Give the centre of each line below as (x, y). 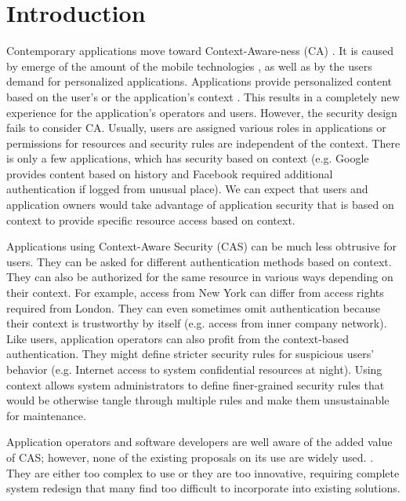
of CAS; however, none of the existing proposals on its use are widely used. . (190, 457)
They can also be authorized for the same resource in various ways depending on (200, 277)
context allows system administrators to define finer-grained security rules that (196, 384)
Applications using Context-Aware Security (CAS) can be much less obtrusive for (201, 246)
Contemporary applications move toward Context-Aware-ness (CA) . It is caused (200, 51)
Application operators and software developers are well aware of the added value (199, 442)
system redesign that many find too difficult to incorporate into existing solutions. (203, 488)
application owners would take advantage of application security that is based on (200, 205)
